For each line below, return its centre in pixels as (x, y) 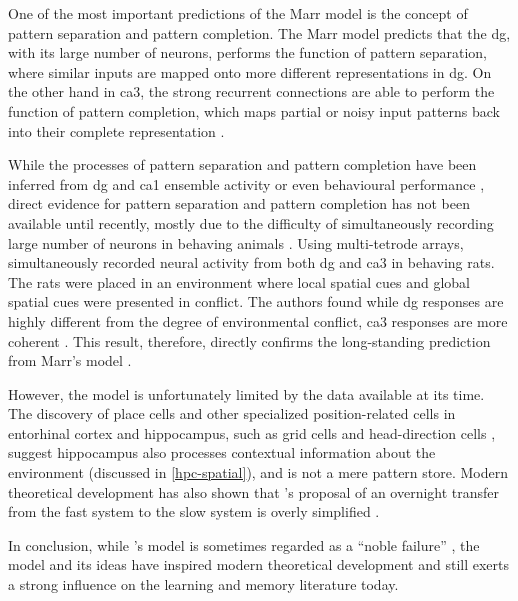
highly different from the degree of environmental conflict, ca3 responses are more (258, 320)
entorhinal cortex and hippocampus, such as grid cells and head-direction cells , (252, 432)
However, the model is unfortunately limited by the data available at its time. (246, 393)
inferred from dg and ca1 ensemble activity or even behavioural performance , (246, 183)
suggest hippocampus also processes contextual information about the (222, 452)
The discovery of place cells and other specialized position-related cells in (232, 413)
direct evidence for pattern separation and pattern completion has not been (239, 203)
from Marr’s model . (70, 360)
